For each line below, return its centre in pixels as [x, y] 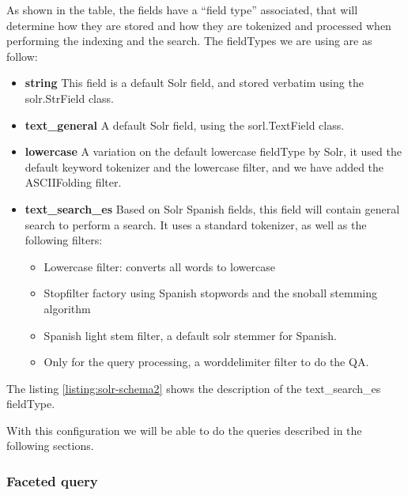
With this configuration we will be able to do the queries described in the [184, 430]
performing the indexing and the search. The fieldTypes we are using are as [189, 41]
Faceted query [52, 480]
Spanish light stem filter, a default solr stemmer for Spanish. [190, 335]
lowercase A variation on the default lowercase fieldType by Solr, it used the [213, 151]
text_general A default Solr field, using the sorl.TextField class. [185, 125]
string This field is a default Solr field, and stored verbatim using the [194, 83]
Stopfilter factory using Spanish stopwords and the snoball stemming [210, 293]
